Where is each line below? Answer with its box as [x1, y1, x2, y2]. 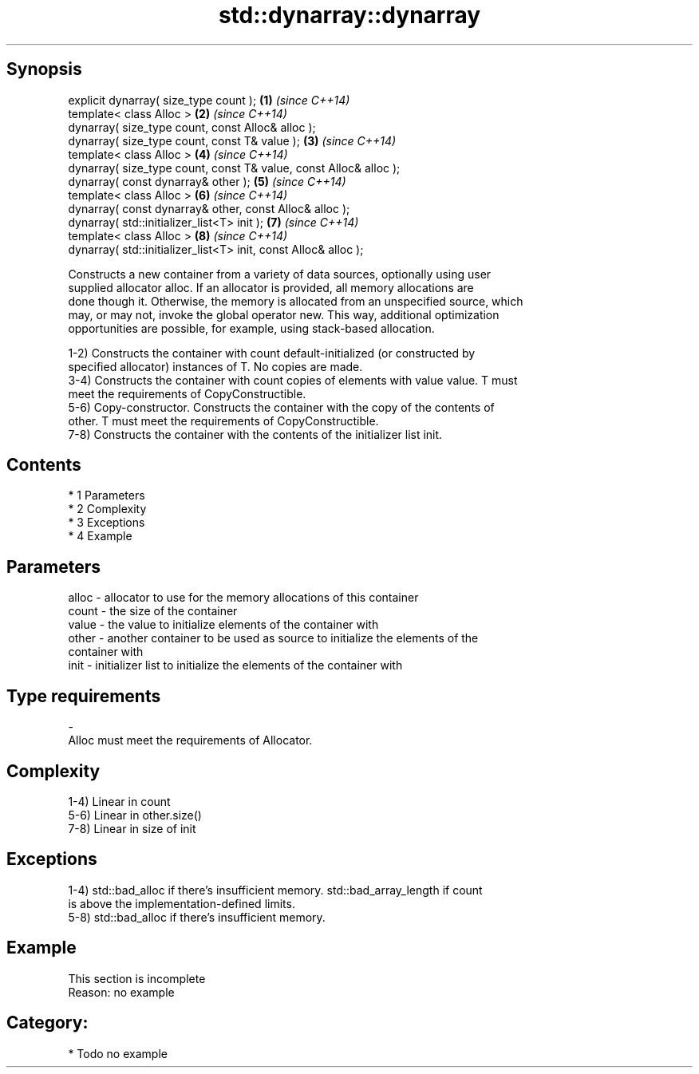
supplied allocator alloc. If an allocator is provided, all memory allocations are [68, 280, 474, 294]
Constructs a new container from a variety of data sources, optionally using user [68, 267, 492, 281]
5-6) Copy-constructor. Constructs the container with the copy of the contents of [68, 400, 495, 414]
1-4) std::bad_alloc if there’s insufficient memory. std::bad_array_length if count [68, 882, 483, 897]
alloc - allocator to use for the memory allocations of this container [68, 590, 419, 605]
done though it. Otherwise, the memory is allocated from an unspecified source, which [68, 294, 523, 308]
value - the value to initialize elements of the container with [68, 618, 379, 632]
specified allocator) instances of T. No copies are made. [68, 359, 363, 373]
